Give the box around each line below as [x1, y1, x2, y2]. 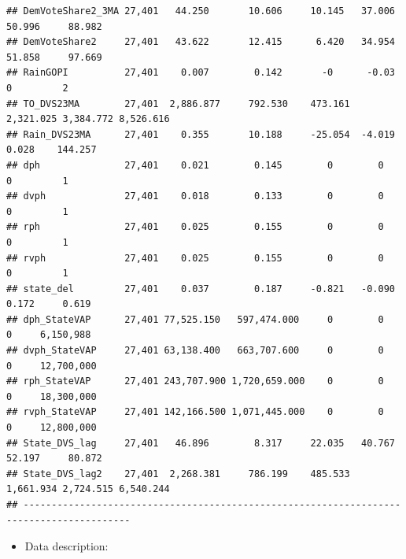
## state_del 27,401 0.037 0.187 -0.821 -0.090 [6, 283, 395, 294]
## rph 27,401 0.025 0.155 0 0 [6, 221, 384, 233]
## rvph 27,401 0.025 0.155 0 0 [6, 252, 384, 264]
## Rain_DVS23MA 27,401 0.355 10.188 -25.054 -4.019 [6, 128, 395, 140]
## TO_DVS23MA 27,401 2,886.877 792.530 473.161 [6, 98, 350, 109]
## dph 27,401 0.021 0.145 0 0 [6, 159, 384, 171]
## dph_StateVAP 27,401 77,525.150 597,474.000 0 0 [6, 313, 384, 325]
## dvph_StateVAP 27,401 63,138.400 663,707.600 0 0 [6, 345, 384, 357]
